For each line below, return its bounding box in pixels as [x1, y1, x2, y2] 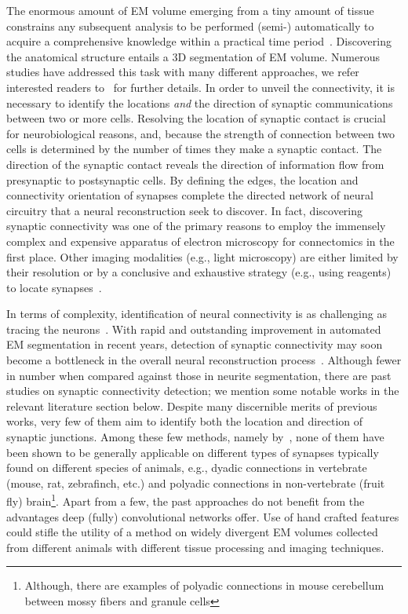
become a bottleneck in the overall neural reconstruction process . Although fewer [6, 352, 402, 368]
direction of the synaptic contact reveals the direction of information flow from [6, 155, 384, 172]
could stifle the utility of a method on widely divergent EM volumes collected [6, 524, 378, 540]
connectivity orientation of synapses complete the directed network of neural [6, 187, 373, 203]
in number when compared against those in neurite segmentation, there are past [6, 367, 392, 383]
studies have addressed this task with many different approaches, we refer [6, 64, 359, 80]
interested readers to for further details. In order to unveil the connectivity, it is [6, 79, 395, 95]
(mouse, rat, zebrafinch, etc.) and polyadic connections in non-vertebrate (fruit [6, 474, 385, 491]
